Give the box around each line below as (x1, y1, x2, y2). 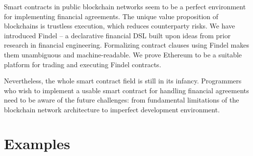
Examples (4, 133, 70, 153)
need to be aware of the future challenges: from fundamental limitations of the (4, 95, 239, 105)
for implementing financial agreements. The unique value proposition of (4, 11, 219, 21)
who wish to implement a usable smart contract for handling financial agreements (4, 85, 249, 95)
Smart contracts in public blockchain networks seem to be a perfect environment (4, 1, 246, 11)
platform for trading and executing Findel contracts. (4, 59, 161, 69)
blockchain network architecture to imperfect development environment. (4, 104, 220, 114)
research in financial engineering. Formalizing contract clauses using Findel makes (4, 40, 249, 50)
